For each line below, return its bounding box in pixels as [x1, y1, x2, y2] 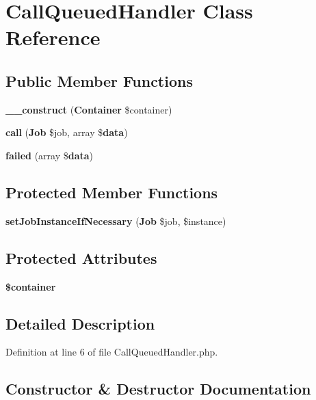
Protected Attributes [5, 247, 157, 268]
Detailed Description [5, 312, 155, 334]
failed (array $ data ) [5, 148, 94, 162]
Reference [5, 23, 101, 51]
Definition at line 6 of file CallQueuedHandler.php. [5, 345, 218, 359]
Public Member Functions [5, 70, 193, 91]
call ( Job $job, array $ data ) [5, 125, 128, 139]
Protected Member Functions [5, 181, 218, 202]
